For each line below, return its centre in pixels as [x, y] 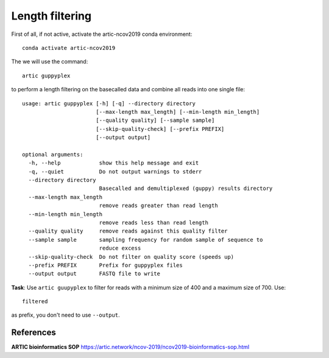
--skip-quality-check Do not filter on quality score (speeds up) [131, 257]
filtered [35, 302]
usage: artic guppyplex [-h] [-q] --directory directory [109, 103]
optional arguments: [53, 154]
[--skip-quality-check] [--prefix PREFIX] [160, 129]
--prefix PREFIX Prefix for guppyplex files [105, 265]
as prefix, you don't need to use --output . [65, 315]
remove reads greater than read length [159, 206]
